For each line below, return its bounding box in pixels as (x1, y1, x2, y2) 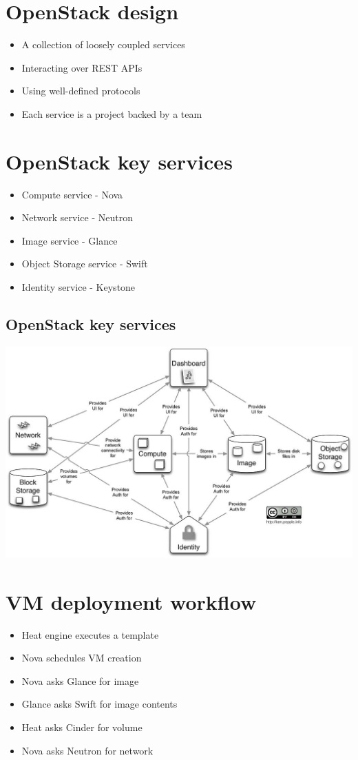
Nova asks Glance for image (21, 673, 139, 688)
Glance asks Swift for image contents (21, 697, 178, 711)
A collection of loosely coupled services (21, 37, 185, 52)
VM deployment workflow (6, 587, 257, 615)
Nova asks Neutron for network (21, 743, 154, 757)
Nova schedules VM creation (21, 650, 142, 665)
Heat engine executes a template (21, 627, 159, 641)
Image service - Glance (21, 233, 118, 247)
